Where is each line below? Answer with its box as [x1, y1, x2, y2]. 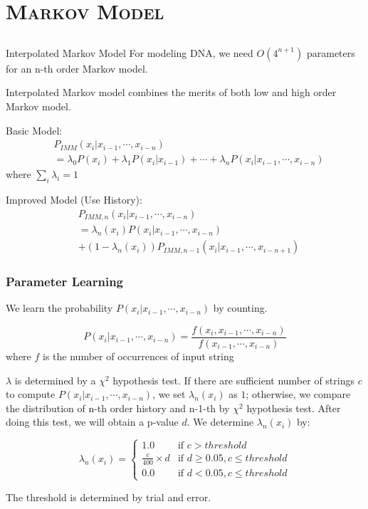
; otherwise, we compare [246, 387, 351, 402]
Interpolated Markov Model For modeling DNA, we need [6, 45, 253, 60]
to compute [6, 387, 56, 402]
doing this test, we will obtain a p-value [6, 414, 179, 429]
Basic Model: [6, 122, 63, 137]
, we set [152, 387, 186, 402]
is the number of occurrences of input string [43, 349, 234, 364]
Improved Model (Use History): [6, 192, 142, 206]
